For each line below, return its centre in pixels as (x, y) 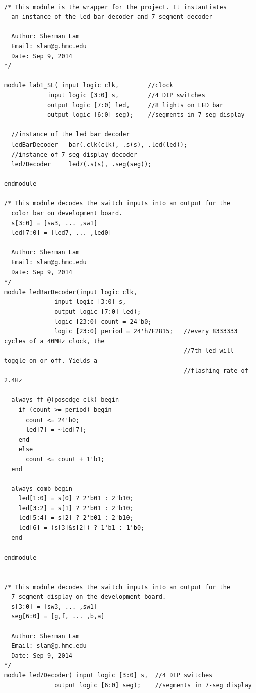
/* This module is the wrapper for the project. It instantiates (115, 7)
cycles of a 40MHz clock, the (54, 341)
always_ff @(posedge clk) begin (65, 400)
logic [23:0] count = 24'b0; (103, 321)
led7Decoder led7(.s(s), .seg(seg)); (81, 164)
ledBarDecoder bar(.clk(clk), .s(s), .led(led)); (99, 144)
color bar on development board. (67, 214)
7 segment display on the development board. (89, 597)
